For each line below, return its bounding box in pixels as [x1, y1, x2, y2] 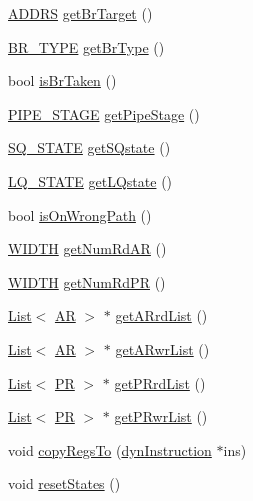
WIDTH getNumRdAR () [8, 238, 167, 259]
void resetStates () [8, 473, 121, 494]
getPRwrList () [114, 406, 208, 427]
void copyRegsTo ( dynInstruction [8, 439, 212, 460]
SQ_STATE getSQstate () [8, 137, 171, 158]
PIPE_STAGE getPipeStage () [8, 103, 200, 124]
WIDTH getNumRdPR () [8, 271, 166, 292]
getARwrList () [115, 338, 210, 359]
